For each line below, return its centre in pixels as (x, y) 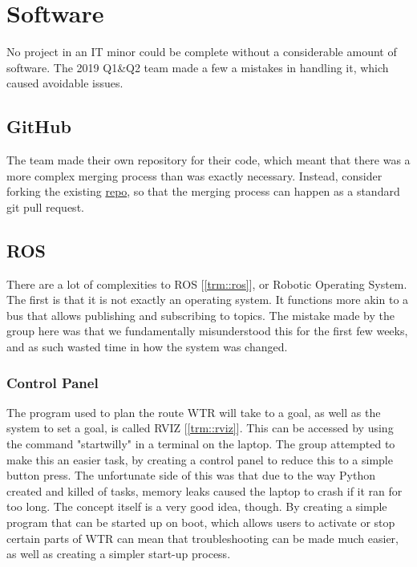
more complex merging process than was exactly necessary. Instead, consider (194, 175)
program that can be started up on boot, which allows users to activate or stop (201, 522)
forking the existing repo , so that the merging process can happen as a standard (203, 191)
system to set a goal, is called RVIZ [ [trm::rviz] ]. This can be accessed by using (200, 428)
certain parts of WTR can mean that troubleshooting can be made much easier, (203, 538)
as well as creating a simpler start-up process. (119, 554)
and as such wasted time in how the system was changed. (147, 347)
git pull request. (45, 207)
